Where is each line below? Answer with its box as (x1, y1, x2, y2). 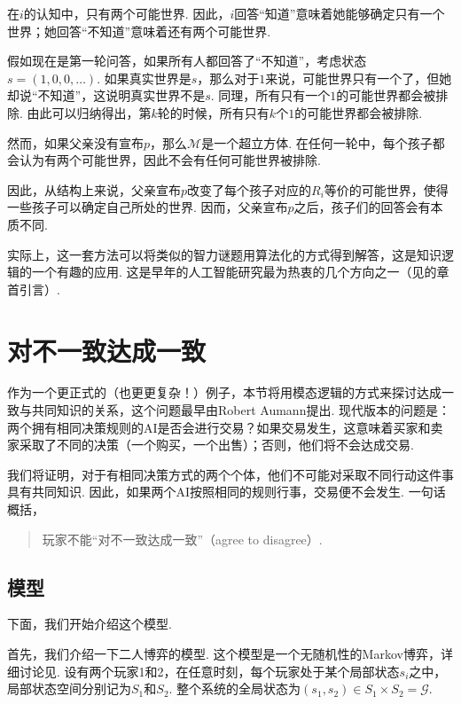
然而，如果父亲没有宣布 (7, 133, 144, 152)
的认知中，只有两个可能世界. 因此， (23, 4, 230, 22)
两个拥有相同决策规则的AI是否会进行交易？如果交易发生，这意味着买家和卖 (7, 418, 443, 436)
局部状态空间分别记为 (7, 679, 131, 698)
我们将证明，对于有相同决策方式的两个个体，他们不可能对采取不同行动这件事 (7, 465, 454, 483)
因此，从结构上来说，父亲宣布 (7, 180, 181, 199)
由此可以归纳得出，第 (27, 103, 152, 121)
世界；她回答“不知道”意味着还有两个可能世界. (7, 21, 271, 40)
